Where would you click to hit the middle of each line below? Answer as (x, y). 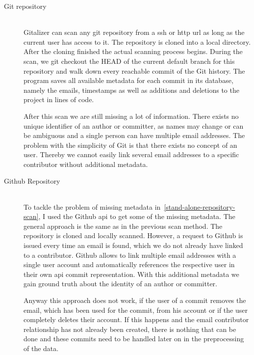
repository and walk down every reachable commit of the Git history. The (134, 70)
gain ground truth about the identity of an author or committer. (120, 284)
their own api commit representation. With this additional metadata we (131, 274)
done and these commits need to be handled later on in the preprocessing (134, 339)
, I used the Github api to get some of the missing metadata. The (137, 216)
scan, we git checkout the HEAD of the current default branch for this (129, 61)
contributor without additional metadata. (86, 164)
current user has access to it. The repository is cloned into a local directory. (137, 41)
